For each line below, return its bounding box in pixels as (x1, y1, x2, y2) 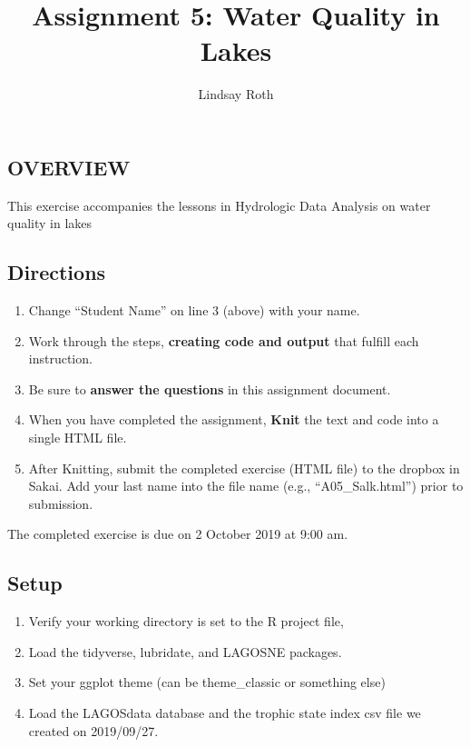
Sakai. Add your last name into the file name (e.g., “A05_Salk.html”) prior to (28, 476, 464, 495)
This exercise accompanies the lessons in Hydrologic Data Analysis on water (7, 195, 431, 214)
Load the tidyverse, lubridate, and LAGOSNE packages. (28, 642, 342, 661)
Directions (7, 258, 106, 286)
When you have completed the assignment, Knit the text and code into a (28, 410, 439, 429)
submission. (28, 493, 93, 513)
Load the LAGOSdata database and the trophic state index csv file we (28, 703, 421, 722)
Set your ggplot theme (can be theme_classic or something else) (28, 672, 386, 692)
